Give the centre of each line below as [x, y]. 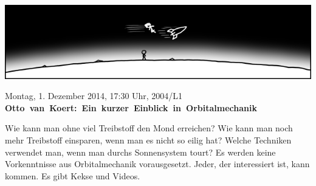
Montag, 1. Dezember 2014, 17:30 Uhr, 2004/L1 [94, 96]
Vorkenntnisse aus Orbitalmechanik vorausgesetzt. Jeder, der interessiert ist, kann [157, 164]
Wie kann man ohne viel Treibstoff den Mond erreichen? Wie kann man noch [149, 128]
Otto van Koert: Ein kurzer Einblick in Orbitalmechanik [131, 107]
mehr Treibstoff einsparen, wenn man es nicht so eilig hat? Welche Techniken [148, 140]
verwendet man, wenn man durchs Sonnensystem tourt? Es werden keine [140, 152]
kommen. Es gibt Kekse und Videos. [73, 175]
